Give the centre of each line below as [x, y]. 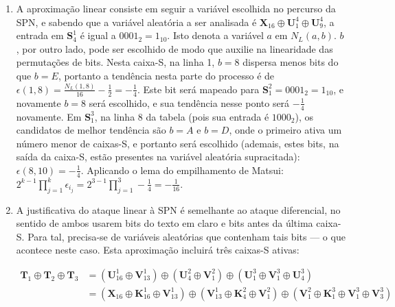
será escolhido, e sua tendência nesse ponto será [189, 102]
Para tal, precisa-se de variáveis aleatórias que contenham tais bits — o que [187, 236]
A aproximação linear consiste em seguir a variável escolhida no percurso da [176, 8]
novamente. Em [49, 116]
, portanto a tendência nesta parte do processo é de [166, 75]
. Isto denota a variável [215, 35]
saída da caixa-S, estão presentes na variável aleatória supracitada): [158, 157]
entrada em [40, 35]
